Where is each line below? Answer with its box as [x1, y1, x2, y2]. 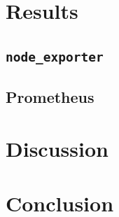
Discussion [6, 134, 108, 162]
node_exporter [6, 49, 104, 64]
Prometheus [6, 86, 94, 108]
